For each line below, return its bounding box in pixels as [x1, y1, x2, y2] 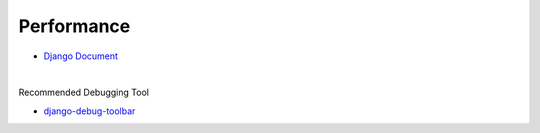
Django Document [43, 50, 119, 62]
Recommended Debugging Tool [18, 86, 150, 99]
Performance [18, 15, 131, 37]
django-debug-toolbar [43, 105, 136, 117]
